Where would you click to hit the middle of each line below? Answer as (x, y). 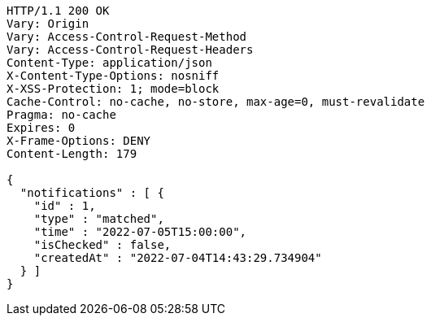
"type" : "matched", (99, 219)
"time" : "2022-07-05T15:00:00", (140, 232)
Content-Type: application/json (109, 63)
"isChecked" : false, (102, 245)
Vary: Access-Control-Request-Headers (130, 50)
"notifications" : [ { (92, 193)
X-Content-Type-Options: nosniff (113, 76)
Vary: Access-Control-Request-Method (127, 37)
